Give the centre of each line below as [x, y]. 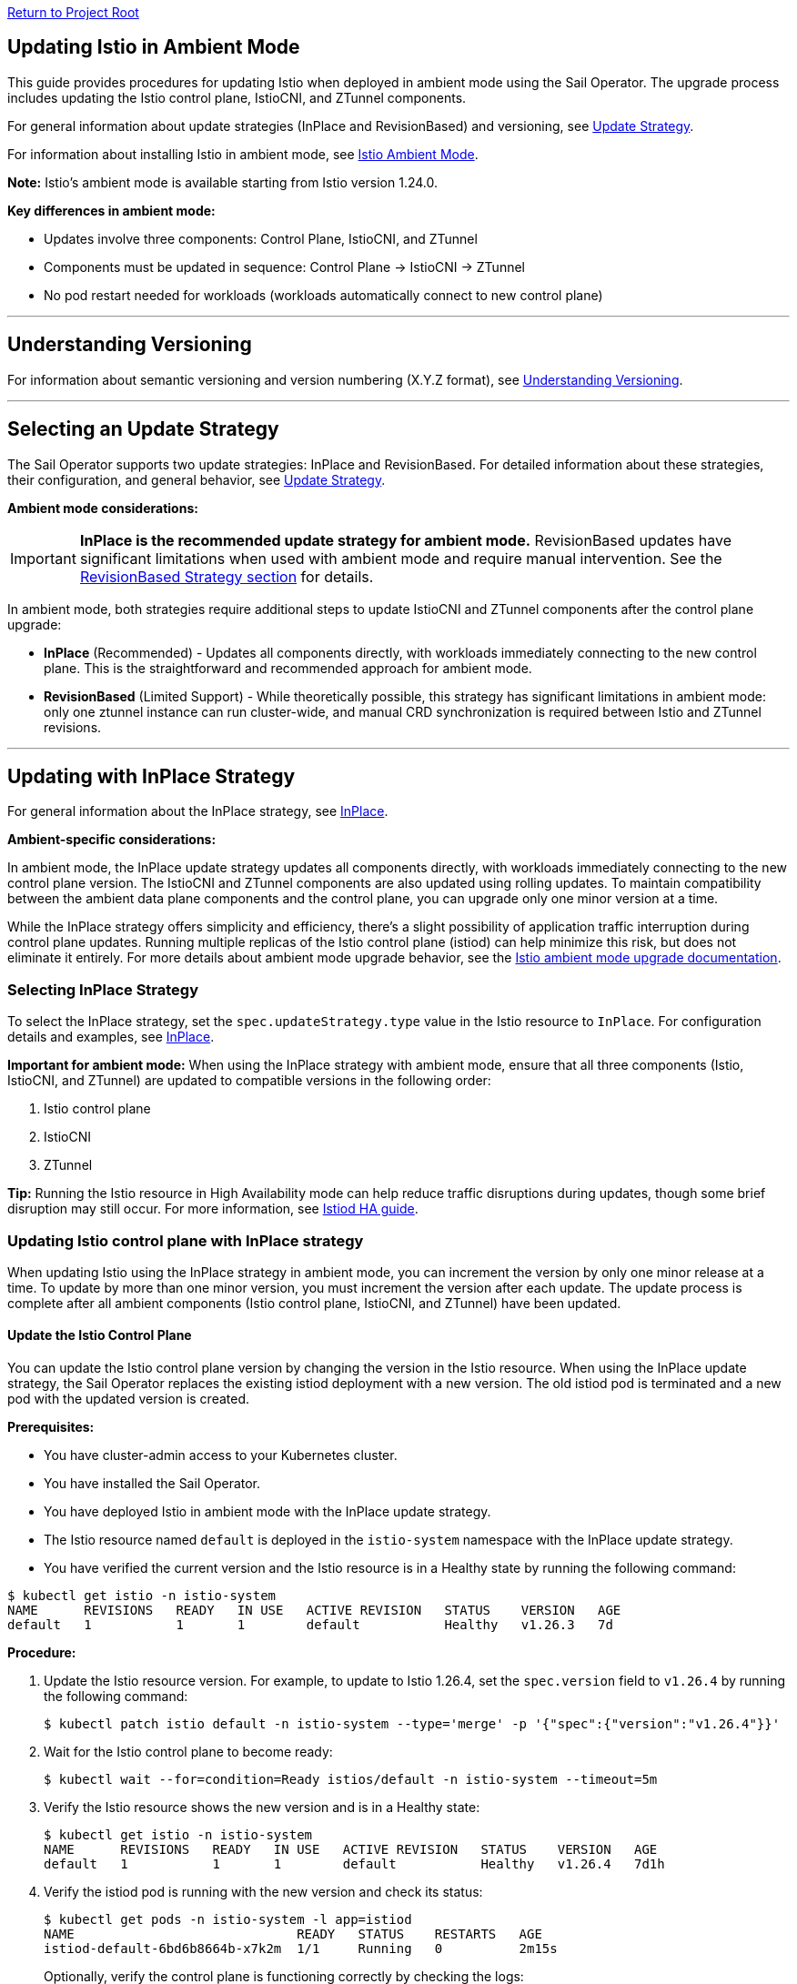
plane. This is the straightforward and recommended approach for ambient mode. [288, 668]
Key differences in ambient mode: [111, 210]
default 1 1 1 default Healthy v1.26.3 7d [310, 1625]
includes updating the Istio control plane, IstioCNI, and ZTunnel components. [237, 97]
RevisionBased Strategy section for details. [227, 576]
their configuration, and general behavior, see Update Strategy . [197, 479]
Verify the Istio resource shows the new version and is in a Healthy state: [262, 1808]
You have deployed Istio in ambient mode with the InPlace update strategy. [267, 1512]
